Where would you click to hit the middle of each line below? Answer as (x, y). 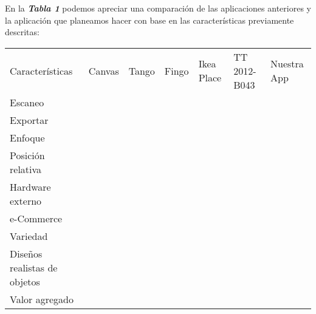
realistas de (34, 267)
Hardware (30, 186)
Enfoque (27, 137)
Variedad (29, 236)
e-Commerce (36, 218)
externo (26, 200)
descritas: (22, 32)
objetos (25, 281)
